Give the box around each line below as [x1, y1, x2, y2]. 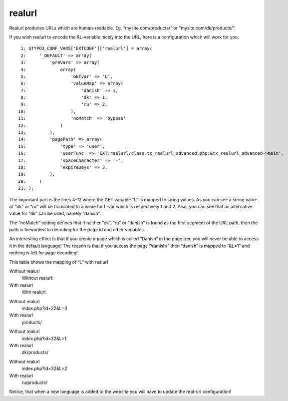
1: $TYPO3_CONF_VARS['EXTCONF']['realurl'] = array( [20, 45, 152, 51]
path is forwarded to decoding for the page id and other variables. [9, 227, 145, 233]
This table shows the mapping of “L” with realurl [9, 259, 108, 265]
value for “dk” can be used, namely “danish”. [9, 210, 101, 217]
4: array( [20, 66, 76, 72]
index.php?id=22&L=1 [21, 335, 67, 342]
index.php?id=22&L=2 [21, 366, 67, 372]
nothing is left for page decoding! [9, 250, 78, 256]
